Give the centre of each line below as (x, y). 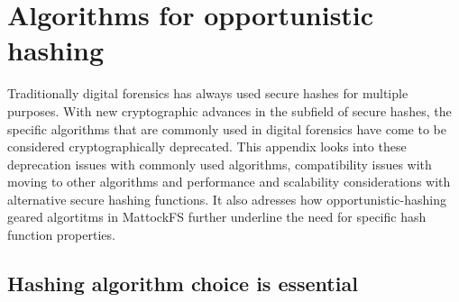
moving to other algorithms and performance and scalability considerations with (229, 182)
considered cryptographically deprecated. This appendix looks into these (207, 146)
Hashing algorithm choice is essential (183, 284)
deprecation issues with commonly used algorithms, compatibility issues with (220, 164)
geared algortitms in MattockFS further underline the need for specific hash (217, 217)
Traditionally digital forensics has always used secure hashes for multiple (208, 93)
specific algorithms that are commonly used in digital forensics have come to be (227, 128)
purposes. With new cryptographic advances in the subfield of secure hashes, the (229, 110)
